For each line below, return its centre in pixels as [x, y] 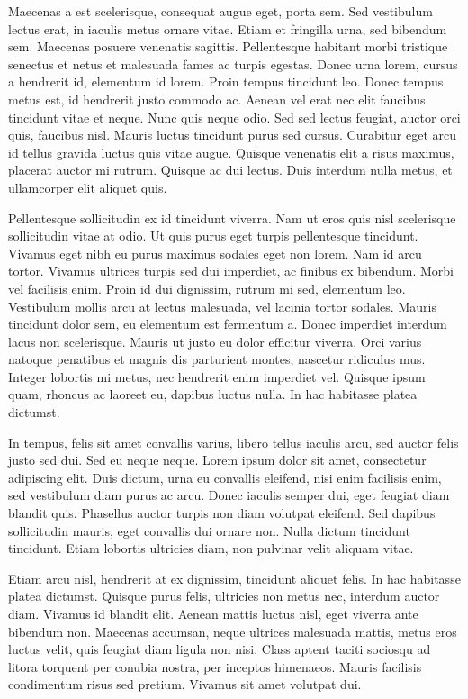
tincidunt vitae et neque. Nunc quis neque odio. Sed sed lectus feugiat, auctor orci [234, 117]
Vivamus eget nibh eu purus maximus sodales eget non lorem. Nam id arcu [215, 253]
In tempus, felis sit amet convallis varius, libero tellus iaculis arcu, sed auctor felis [234, 442]
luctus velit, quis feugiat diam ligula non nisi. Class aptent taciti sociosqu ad [220, 649]
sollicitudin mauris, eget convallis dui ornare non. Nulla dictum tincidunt [209, 530]
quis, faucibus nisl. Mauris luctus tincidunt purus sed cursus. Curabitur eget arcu [232, 135]
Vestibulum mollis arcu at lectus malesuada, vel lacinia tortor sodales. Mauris [222, 306]
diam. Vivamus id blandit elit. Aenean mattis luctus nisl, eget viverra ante [213, 613]
